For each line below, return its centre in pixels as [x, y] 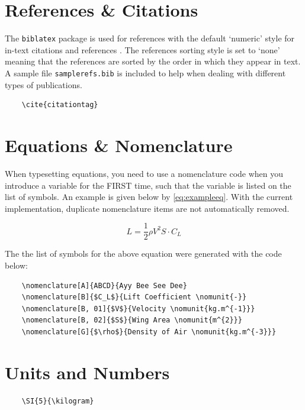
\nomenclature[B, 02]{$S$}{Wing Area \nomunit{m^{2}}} [132, 320]
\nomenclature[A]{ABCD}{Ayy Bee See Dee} [104, 285]
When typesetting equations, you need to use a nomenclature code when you [144, 173]
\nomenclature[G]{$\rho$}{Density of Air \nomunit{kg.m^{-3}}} [149, 332]
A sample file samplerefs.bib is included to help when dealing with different [145, 72]
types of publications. [44, 84]
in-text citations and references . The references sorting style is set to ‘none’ [142, 49]
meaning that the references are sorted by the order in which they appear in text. [153, 61]
